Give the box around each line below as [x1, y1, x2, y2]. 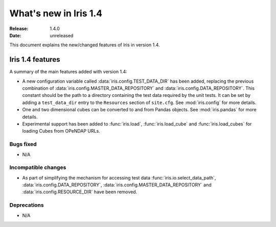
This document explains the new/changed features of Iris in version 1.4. [9, 42, 160, 48]
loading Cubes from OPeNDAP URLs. [22, 128, 101, 134]
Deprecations [9, 201, 44, 209]
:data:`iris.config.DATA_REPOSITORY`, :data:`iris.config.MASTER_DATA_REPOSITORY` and [22, 182, 212, 188]
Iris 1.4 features [9, 55, 61, 64]
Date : [9, 32, 21, 38]
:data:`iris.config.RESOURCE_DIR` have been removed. [22, 189, 137, 195]
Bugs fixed [9, 141, 37, 148]
